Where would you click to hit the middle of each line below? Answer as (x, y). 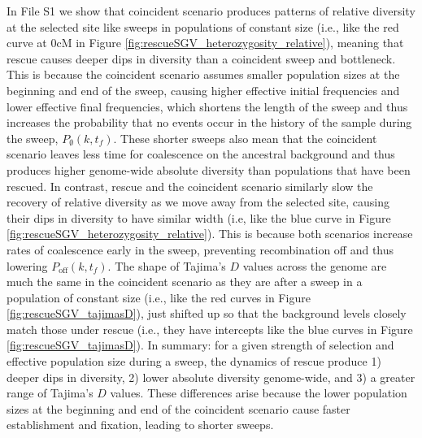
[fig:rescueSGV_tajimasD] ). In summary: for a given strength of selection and (200, 345)
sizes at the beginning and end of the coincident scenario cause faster (178, 408)
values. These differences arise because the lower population (259, 393)
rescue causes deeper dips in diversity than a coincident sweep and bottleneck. (201, 58)
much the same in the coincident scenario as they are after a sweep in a (185, 282)
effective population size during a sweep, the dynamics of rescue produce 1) (194, 361)
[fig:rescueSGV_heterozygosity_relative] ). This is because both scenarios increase (210, 234)
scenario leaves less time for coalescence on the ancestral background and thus (201, 154)
